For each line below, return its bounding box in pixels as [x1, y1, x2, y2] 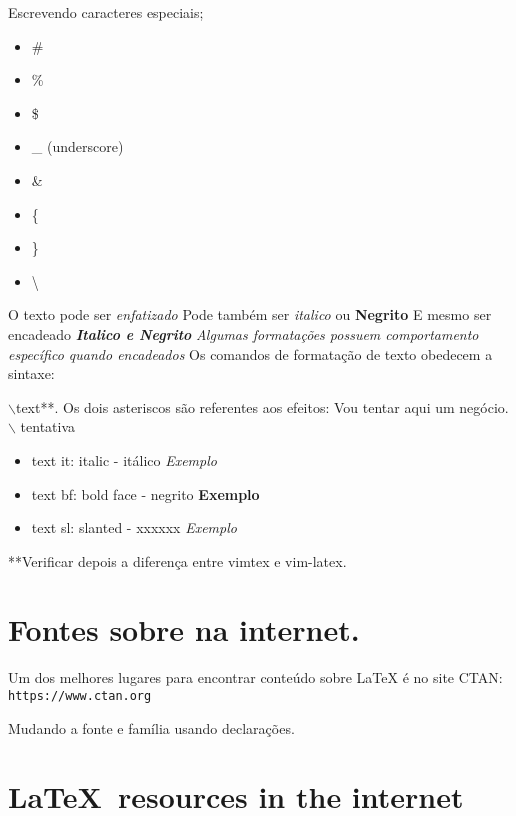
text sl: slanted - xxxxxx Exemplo [31, 517, 237, 538]
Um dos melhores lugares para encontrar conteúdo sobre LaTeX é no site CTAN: [8, 667, 503, 688]
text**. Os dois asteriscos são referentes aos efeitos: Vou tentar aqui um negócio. [15, 396, 509, 417]
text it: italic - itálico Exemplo [31, 449, 217, 470]
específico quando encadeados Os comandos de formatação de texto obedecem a [8, 343, 493, 364]
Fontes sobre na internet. [8, 609, 360, 650]
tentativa [20, 416, 76, 437]
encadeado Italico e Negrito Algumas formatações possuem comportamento [8, 323, 479, 344]
